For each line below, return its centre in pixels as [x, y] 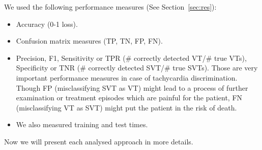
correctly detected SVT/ [126, 68]
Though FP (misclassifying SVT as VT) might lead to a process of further [132, 87]
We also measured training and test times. [82, 124]
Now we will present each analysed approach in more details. [99, 141]
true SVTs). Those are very [215, 68]
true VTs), [230, 58]
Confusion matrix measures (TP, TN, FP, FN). [89, 41]
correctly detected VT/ [170, 58]
